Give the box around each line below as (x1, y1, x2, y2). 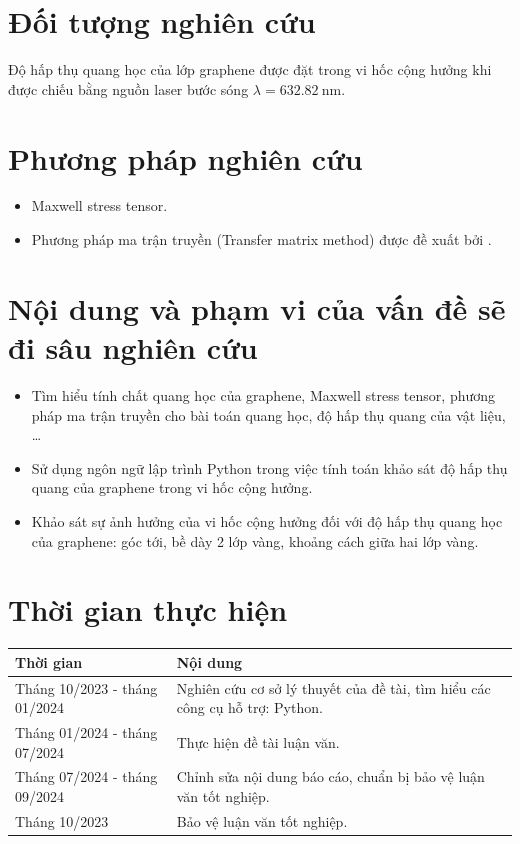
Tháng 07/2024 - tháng (15, 766, 158, 787)
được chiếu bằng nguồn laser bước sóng (8, 78, 249, 99)
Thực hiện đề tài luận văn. (176, 731, 340, 752)
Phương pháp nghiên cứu (8, 137, 363, 178)
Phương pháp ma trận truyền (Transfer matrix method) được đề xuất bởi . (31, 229, 492, 250)
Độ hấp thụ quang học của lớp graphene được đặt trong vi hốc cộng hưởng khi (8, 59, 492, 80)
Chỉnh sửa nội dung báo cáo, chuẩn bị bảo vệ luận (176, 766, 485, 787)
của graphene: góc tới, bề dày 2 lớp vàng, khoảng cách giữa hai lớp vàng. (31, 530, 479, 551)
